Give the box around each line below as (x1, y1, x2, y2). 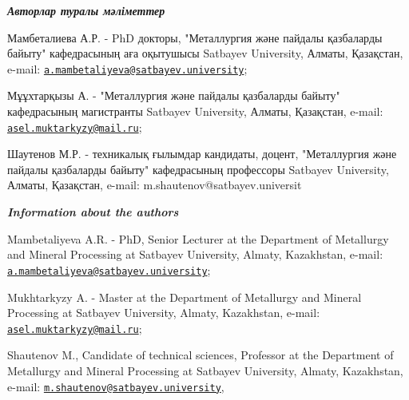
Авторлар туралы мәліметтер (7, 2, 165, 18)
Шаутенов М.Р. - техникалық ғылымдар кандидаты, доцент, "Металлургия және (7, 145, 397, 162)
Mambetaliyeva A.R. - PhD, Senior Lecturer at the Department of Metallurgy (7, 230, 389, 247)
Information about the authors (7, 204, 179, 220)
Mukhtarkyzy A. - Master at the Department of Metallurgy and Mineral (7, 288, 362, 305)
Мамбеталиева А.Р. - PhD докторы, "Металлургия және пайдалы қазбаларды (7, 29, 383, 46)
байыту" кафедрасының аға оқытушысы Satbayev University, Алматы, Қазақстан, (7, 45, 403, 61)
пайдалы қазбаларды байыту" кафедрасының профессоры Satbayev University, (7, 160, 389, 177)
